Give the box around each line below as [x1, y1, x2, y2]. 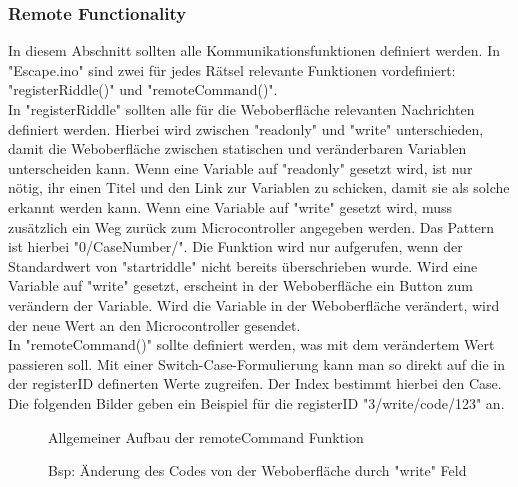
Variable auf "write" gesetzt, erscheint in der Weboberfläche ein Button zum [8, 275, 473, 296]
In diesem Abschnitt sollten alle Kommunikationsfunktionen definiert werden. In [8, 40, 500, 61]
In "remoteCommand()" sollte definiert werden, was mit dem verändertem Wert [8, 334, 495, 355]
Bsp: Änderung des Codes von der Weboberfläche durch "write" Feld [48, 460, 467, 481]
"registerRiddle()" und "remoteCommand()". [8, 79, 278, 100]
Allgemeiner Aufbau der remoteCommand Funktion [48, 426, 364, 447]
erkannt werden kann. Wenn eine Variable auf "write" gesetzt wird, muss [8, 196, 453, 217]
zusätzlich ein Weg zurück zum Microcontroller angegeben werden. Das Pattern [8, 216, 495, 237]
